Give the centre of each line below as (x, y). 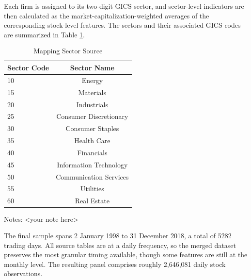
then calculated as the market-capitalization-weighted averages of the (107, 15)
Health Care (92, 140)
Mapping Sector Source (68, 51)
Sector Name (92, 67)
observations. (23, 273)
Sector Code (28, 67)
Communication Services (92, 176)
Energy (92, 80)
